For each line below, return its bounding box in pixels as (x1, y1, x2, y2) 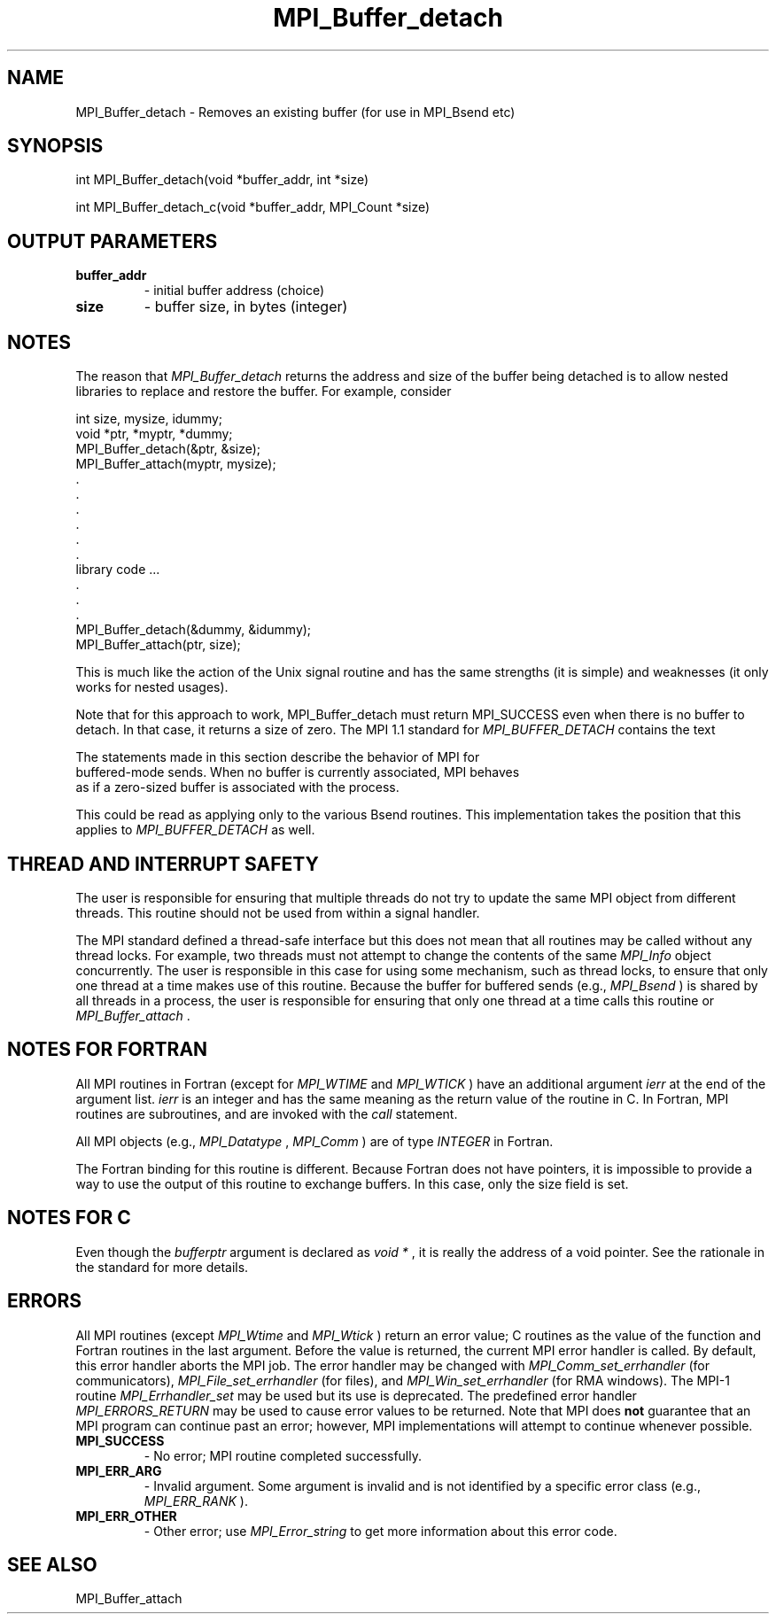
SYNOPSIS (7, 135, 104, 158)
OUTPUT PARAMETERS (7, 229, 218, 252)
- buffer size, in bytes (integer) (144, 298, 348, 316)
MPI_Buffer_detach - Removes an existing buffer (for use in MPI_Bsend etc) (75, 104, 516, 120)
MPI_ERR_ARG (75, 1462, 162, 1478)
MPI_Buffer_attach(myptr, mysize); (75, 456, 276, 472)
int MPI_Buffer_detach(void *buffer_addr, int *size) (75, 172, 369, 188)
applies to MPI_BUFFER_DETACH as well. (75, 822, 315, 838)
